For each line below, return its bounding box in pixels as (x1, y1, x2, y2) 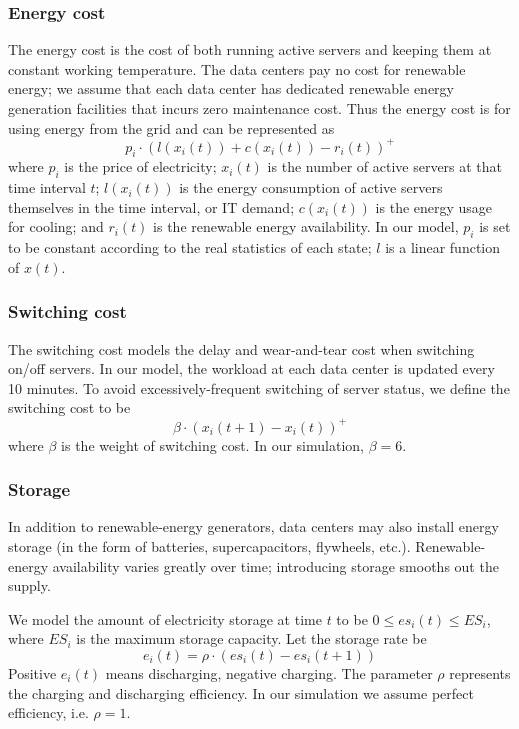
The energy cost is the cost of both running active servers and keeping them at (8, 39, 492, 60)
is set (479, 216, 511, 237)
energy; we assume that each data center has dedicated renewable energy (8, 78, 454, 99)
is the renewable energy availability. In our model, (153, 216, 459, 237)
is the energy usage (375, 196, 493, 217)
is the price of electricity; (64, 156, 217, 177)
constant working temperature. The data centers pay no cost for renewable (8, 58, 466, 79)
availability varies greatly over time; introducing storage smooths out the (52, 555, 499, 576)
